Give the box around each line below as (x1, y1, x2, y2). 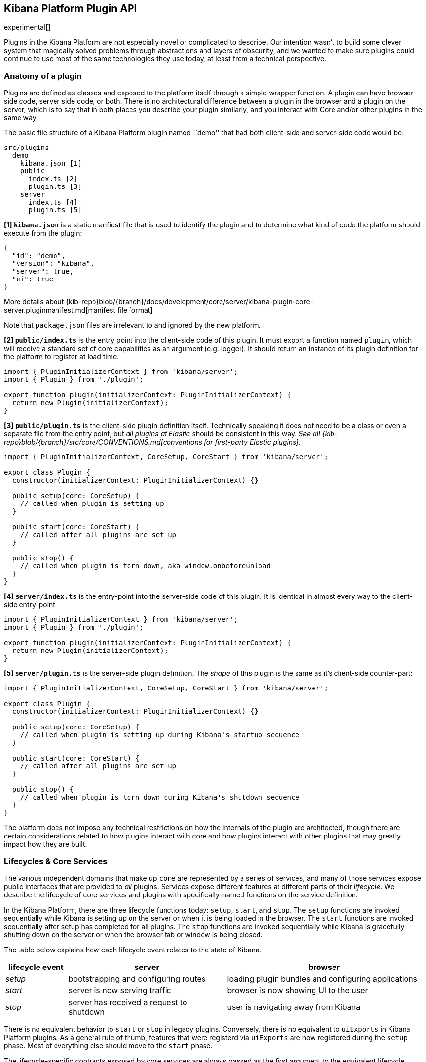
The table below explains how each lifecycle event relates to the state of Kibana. (4, 945, 261, 954)
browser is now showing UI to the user (227, 985, 368, 995)
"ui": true (12, 275, 54, 283)
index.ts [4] (28, 198, 78, 206)
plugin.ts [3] (28, 183, 82, 191)
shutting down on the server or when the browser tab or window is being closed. (4, 930, 263, 939)
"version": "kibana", (12, 260, 94, 268)
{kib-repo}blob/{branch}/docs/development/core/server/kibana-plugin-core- (66, 298, 314, 306)
